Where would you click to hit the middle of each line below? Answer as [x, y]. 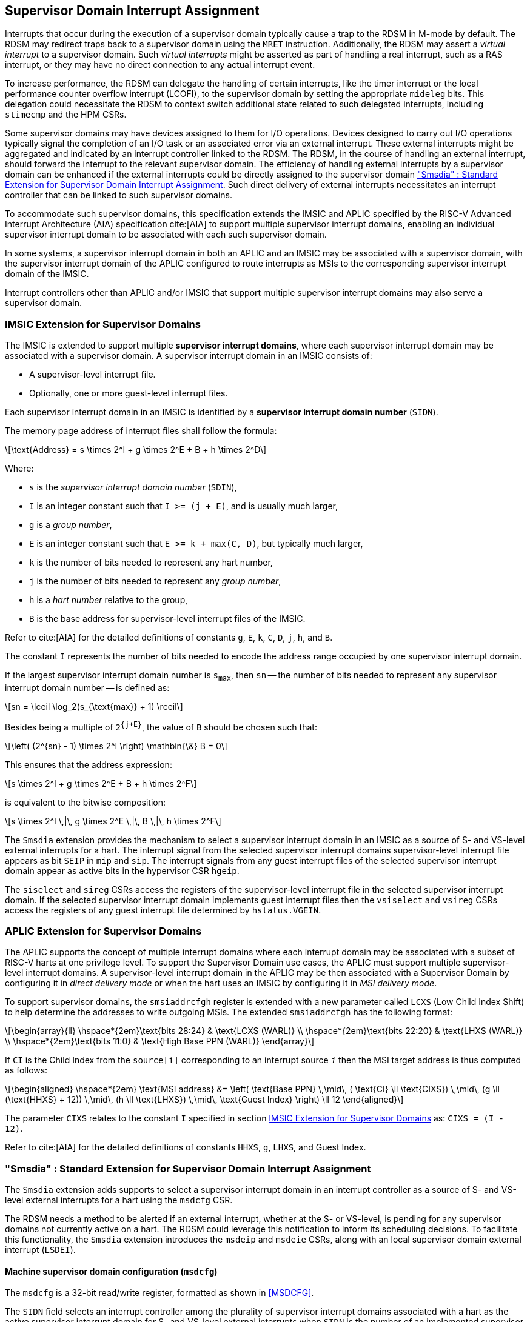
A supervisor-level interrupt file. [92, 375]
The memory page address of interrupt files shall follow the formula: [141, 431]
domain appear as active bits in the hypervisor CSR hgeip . [122, 870]
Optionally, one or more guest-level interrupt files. [129, 393]
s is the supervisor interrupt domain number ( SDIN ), [133, 487]
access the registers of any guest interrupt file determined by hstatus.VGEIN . [163, 910]
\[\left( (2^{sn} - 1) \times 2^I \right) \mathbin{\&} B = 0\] [116, 746]
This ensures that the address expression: [89, 764]
